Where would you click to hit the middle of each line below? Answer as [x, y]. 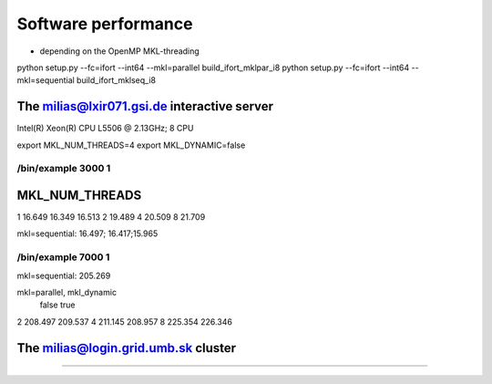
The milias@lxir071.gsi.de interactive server [145, 106]
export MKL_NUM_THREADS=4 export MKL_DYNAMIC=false [131, 145]
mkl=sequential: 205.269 [64, 275]
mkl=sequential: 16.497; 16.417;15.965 [87, 234]
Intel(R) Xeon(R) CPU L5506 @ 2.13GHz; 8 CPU [105, 129]
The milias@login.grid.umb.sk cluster [127, 348]
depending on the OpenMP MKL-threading [119, 51]
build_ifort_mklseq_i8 [116, 80]
